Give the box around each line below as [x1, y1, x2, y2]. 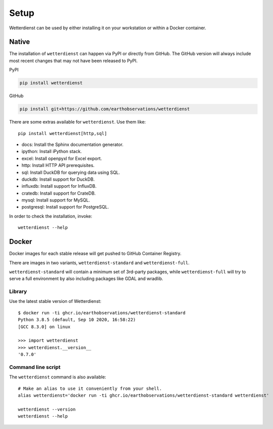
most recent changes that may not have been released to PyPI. [9, 58, 138, 64]
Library [9, 288, 27, 295]
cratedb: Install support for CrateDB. [21, 190, 96, 196]
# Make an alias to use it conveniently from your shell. [18, 385, 162, 391]
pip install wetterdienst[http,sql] [18, 131, 107, 136]
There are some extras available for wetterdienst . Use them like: [9, 119, 146, 125]
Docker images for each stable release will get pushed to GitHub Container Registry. [9, 251, 182, 257]
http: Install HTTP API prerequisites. [21, 162, 95, 168]
